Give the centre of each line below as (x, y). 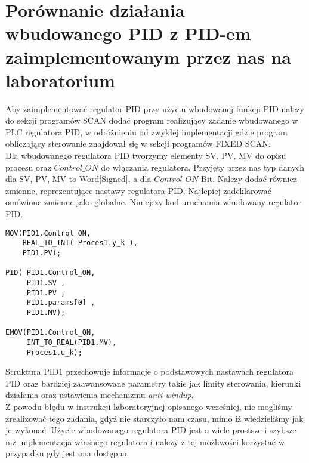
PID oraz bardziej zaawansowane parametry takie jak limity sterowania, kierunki (153, 383)
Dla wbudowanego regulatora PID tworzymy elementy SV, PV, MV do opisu (146, 155)
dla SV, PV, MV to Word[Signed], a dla (78, 179)
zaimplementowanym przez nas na (148, 56)
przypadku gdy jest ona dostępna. (67, 453)
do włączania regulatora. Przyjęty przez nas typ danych (203, 167)
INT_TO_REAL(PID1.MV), (72, 342)
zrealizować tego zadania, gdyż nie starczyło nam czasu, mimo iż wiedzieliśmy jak (154, 418)
